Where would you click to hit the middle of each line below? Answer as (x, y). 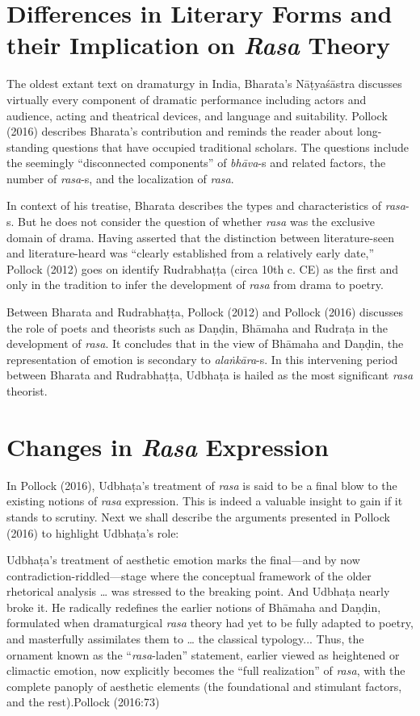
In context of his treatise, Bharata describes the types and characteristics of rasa (206, 205)
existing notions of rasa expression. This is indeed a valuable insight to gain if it (205, 501)
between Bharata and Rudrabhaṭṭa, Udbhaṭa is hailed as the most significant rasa (210, 375)
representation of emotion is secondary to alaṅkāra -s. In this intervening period (202, 359)
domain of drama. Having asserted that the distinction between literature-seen (200, 237)
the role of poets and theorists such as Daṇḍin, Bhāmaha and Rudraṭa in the (197, 327)
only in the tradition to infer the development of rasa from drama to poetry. (195, 285)
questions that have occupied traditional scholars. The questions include (231, 147)
